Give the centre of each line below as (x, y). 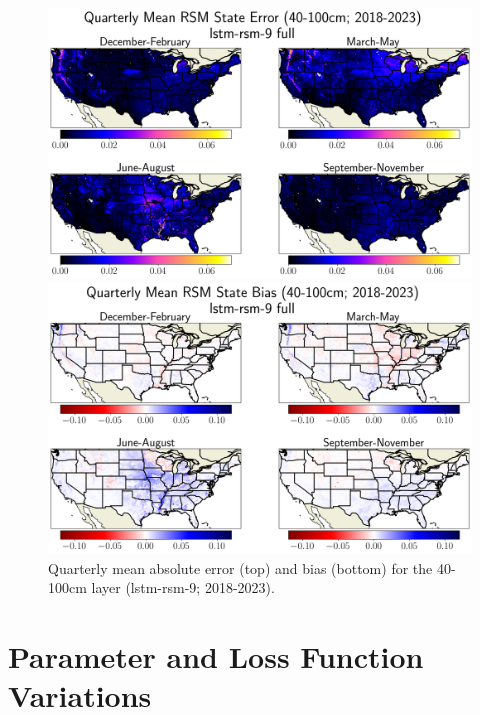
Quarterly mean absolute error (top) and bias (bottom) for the (240, 567)
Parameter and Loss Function (216, 656)
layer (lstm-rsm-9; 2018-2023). (183, 587)
